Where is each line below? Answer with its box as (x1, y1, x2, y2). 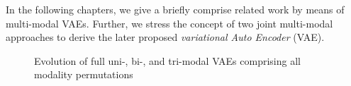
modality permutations (34, 67, 133, 82)
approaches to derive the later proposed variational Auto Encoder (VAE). (6, 30, 325, 44)
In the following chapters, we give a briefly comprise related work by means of (6, 2, 345, 16)
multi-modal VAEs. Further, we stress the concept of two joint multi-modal (6, 16, 333, 30)
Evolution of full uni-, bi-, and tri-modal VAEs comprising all (34, 53, 301, 68)
